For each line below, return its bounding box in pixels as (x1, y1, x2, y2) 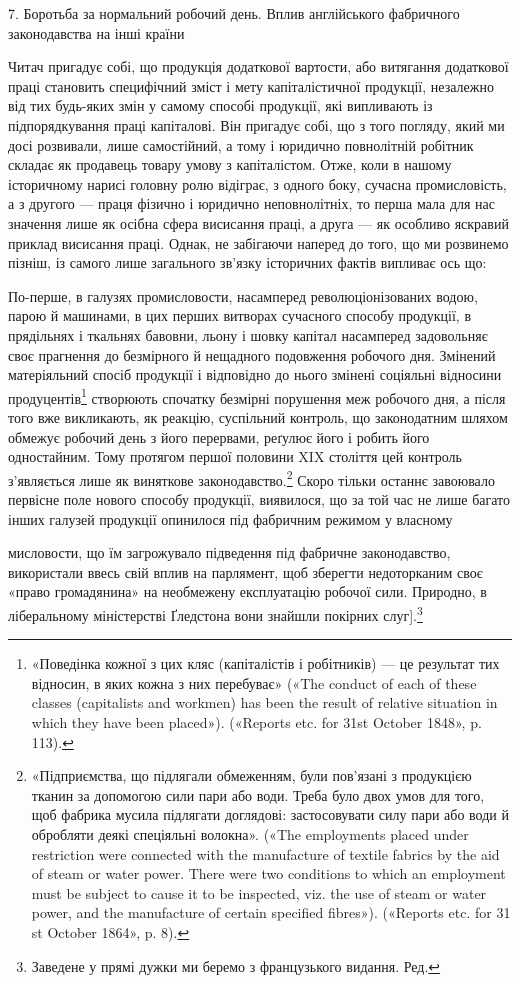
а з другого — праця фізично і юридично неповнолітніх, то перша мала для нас (8, 193, 496, 214)
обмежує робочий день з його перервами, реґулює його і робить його (8, 426, 430, 447)
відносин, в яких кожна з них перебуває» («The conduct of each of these (31, 672, 477, 693)
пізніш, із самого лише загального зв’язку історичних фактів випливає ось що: (8, 252, 487, 273)
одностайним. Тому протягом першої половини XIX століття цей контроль (8, 446, 462, 467)
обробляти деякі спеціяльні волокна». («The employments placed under (31, 823, 469, 844)
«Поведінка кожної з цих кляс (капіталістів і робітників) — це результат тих (31, 653, 500, 674)
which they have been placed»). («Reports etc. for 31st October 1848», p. (31, 711, 482, 732)
